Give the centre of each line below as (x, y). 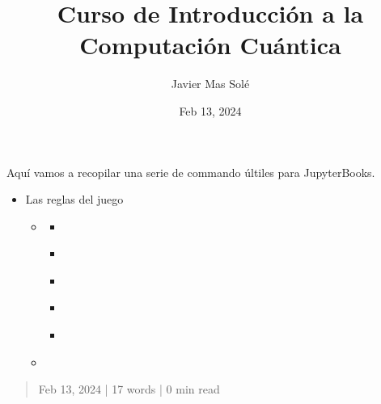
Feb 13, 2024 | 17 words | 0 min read (129, 389)
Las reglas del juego (74, 199)
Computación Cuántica (210, 45)
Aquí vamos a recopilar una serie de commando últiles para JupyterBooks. (191, 172)
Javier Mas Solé (210, 84)
